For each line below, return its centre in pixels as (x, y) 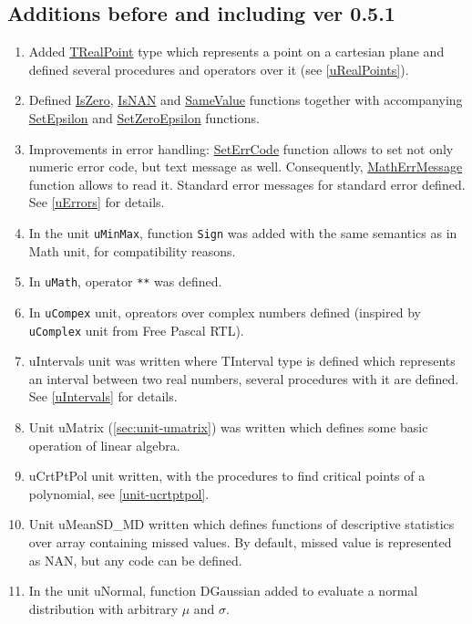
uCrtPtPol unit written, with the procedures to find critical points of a (227, 476)
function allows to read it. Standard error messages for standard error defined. (247, 184)
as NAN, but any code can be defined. (135, 560)
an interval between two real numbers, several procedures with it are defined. (244, 378)
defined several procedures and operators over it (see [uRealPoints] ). (219, 69)
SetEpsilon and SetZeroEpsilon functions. (144, 117)
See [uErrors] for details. (97, 202)
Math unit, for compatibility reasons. (132, 250)
